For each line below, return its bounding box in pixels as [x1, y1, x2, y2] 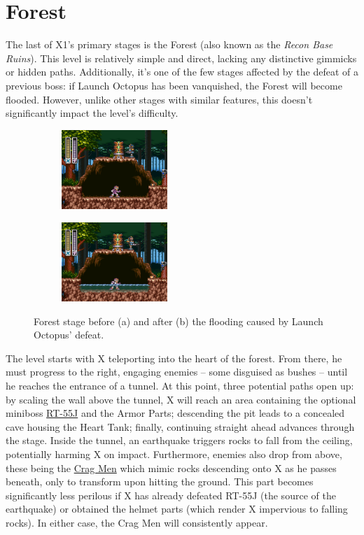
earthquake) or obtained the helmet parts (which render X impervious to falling [6, 501, 348, 516]
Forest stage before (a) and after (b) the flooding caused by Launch [34, 313, 323, 328]
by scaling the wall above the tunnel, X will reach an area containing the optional [6, 392, 356, 406]
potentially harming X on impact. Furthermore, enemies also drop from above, [6, 446, 342, 461]
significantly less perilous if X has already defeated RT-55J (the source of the [6, 487, 336, 502]
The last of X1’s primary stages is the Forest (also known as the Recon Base [6, 37, 333, 52]
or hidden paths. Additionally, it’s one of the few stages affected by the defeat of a [6, 64, 358, 79]
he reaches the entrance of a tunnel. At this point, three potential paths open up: [6, 378, 354, 392]
